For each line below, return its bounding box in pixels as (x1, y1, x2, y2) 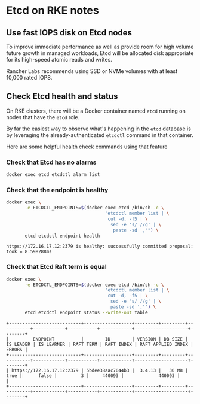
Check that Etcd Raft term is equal (6, 263, 107, 271)
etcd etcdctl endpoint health (24, 233, 100, 239)
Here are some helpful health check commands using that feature (6, 143, 168, 150)
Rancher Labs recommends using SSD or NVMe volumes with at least (6, 68, 178, 75)
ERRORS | (6, 347, 28, 353)
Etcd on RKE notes (6, 4, 100, 17)
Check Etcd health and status (6, 91, 118, 102)
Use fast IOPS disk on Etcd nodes (6, 28, 133, 38)
